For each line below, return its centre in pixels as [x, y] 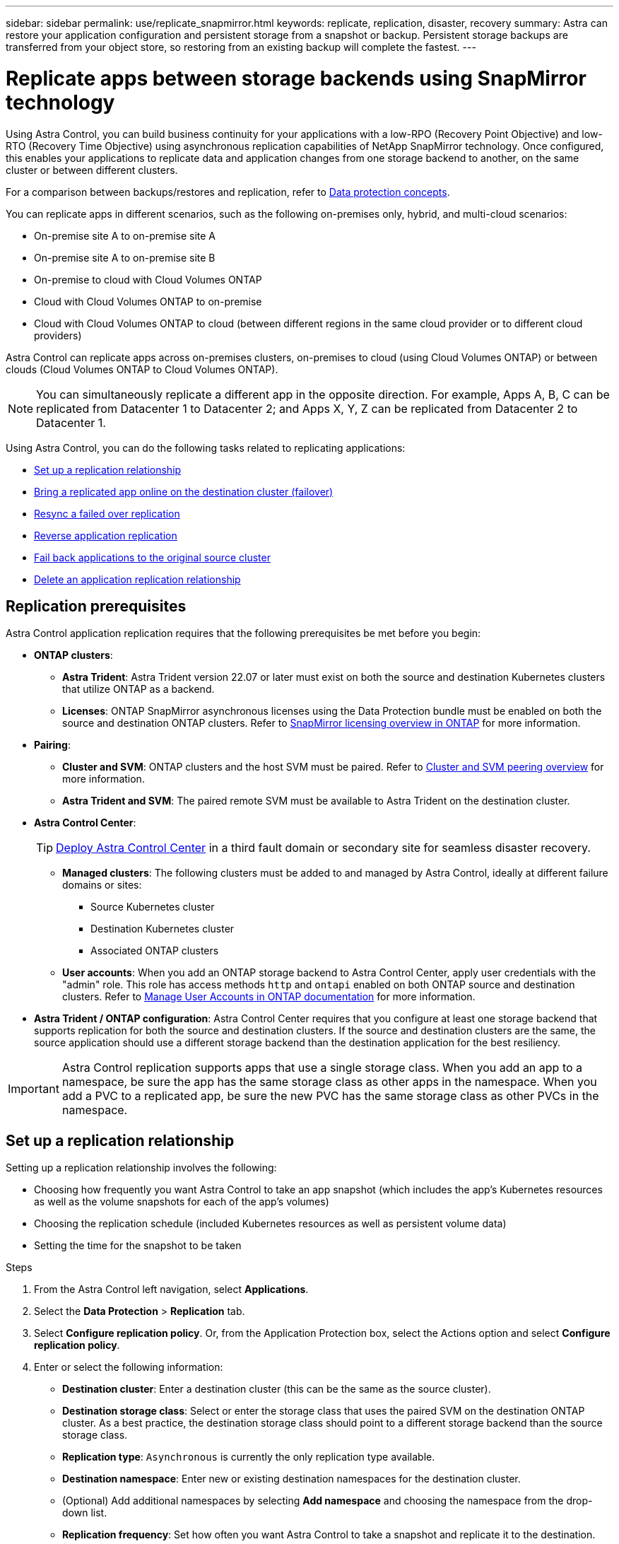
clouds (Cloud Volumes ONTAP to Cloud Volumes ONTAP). [142, 369]
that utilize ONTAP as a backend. [138, 689]
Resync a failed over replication [107, 513]
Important [34, 1089]
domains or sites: [102, 885]
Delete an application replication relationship [137, 579]
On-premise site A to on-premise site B [125, 257]
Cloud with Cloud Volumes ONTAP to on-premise [148, 301]
